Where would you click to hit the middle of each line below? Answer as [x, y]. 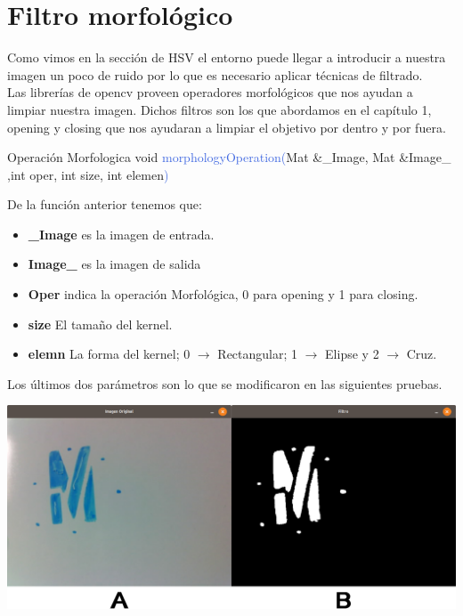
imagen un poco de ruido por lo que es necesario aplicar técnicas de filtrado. [215, 74]
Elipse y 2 [352, 354]
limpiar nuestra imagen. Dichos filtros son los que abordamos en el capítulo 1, [219, 109]
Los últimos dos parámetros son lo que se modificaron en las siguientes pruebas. [225, 383]
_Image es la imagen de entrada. [121, 234]
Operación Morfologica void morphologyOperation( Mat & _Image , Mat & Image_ [229, 157]
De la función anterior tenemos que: [105, 204]
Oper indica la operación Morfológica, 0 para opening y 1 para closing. [223, 294]
